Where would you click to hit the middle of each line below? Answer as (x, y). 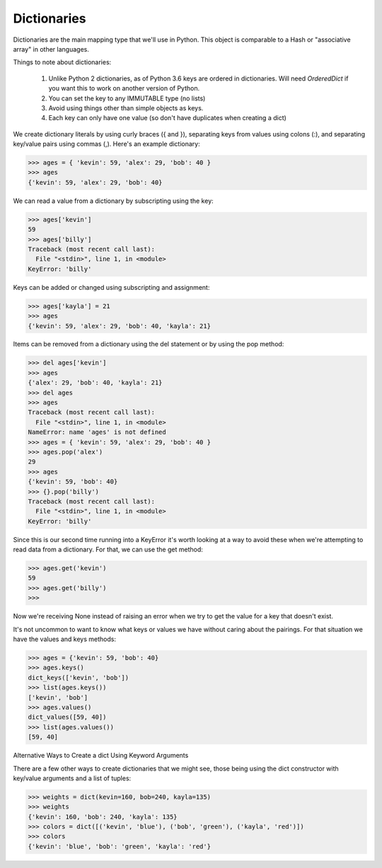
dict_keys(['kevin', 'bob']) (79, 678)
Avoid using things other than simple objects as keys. (126, 108)
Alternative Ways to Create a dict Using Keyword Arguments (101, 756)
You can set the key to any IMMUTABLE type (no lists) (127, 98)
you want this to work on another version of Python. (124, 88)
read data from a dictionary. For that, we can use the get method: (108, 550)
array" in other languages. (51, 49)
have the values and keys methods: (65, 639)
